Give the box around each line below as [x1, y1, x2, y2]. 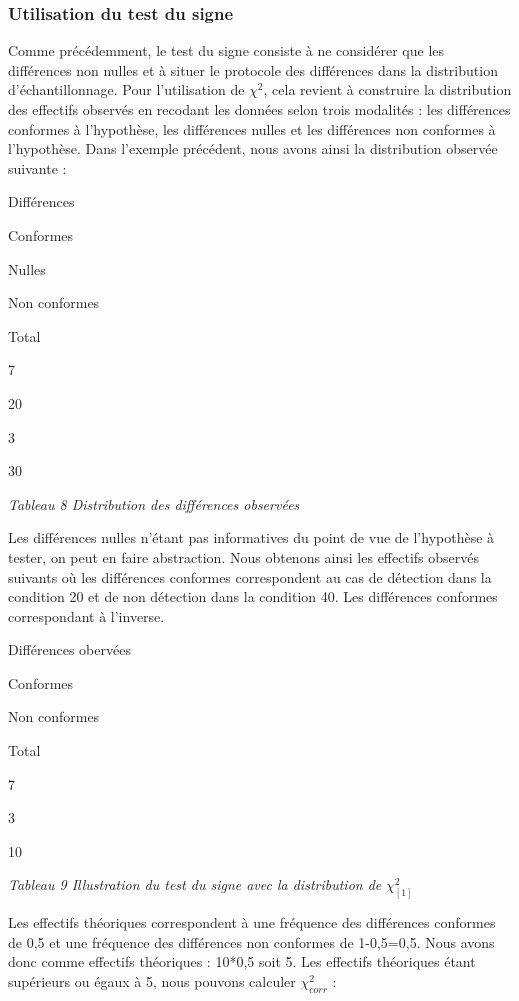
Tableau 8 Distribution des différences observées [8, 493, 300, 514]
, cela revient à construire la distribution [263, 79, 512, 100]
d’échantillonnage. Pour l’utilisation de [8, 79, 245, 100]
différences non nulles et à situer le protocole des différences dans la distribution [8, 59, 498, 80]
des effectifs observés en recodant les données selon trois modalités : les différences [8, 99, 511, 119]
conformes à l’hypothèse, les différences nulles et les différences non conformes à [8, 118, 496, 139]
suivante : [8, 157, 67, 178]
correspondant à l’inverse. [8, 605, 165, 626]
